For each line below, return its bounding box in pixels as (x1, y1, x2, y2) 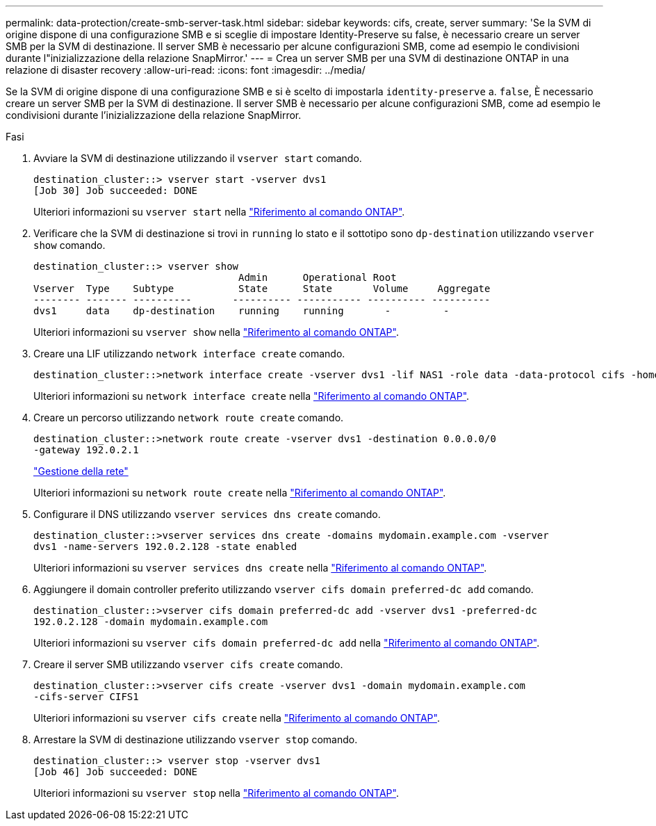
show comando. (33, 239, 106, 251)
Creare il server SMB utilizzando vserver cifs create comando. (33, 658, 343, 670)
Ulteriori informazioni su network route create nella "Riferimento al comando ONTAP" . (33, 487, 446, 499)
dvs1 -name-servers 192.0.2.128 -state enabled (33, 541, 297, 552)
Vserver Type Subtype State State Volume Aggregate (33, 283, 491, 294)
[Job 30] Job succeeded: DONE (33, 185, 198, 196)
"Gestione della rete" (33, 465, 129, 477)
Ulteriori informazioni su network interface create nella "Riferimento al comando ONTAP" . (33, 390, 470, 402)
